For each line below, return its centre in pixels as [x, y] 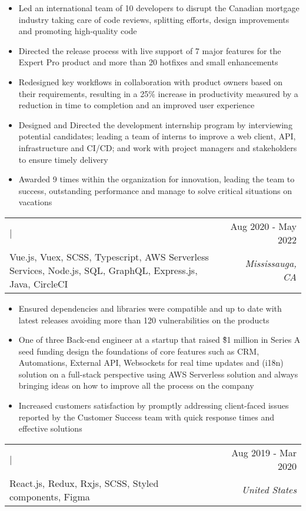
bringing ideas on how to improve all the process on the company [136, 385]
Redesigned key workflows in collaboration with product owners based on [151, 81]
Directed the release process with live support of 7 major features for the [150, 50]
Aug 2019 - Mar [264, 452]
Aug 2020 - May [263, 226]
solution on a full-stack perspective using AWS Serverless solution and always [158, 374]
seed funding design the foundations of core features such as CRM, [139, 351]
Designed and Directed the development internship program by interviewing [155, 124]
